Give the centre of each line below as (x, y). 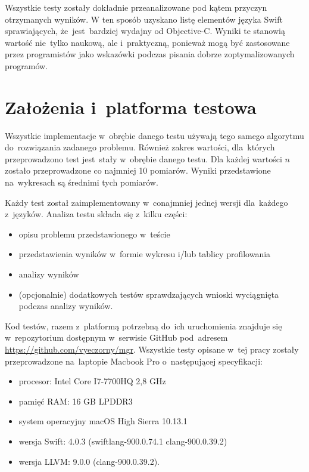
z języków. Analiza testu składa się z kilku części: (96, 214)
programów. (26, 65)
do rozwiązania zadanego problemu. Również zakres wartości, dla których (140, 147)
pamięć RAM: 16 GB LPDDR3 (76, 401)
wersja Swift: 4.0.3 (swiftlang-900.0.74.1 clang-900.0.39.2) (123, 441)
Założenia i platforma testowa (131, 107)
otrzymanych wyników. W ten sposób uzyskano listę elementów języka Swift (144, 19)
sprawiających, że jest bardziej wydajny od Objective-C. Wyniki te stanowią (145, 31)
